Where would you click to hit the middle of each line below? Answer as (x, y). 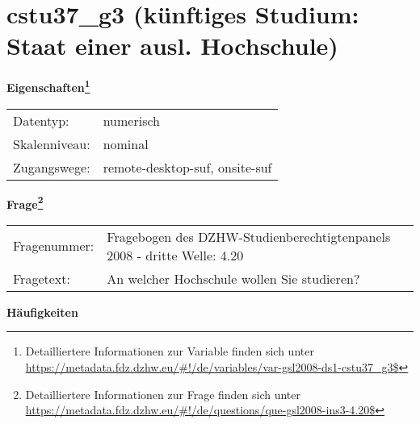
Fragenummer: (54, 246)
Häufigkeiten (42, 312)
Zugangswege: (52, 167)
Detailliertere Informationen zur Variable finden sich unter (170, 351)
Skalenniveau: (52, 143)
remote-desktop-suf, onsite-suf (187, 167)
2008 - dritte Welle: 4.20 (175, 255)
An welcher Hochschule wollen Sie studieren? (233, 278)
